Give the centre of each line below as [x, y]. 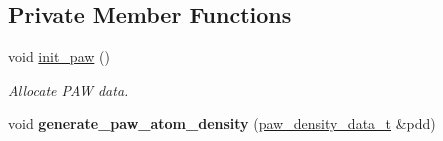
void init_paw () [59, 56]
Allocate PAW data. [68, 89]
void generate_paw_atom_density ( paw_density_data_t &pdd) [222, 123]
